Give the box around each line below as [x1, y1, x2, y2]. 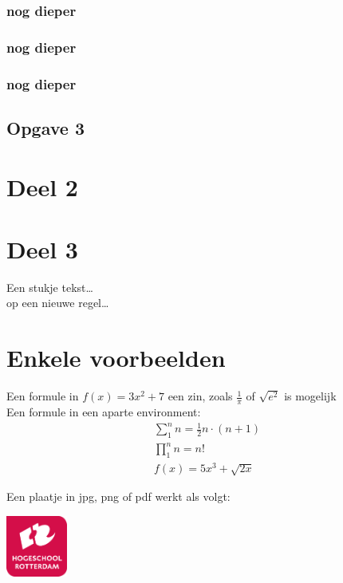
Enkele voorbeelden [6, 341, 226, 374]
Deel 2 [6, 170, 78, 203]
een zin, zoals [168, 388, 233, 404]
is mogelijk [284, 388, 337, 404]
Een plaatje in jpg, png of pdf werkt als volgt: [6, 488, 231, 505]
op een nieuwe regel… [6, 294, 109, 311]
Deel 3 [6, 232, 78, 265]
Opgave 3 [6, 115, 85, 140]
